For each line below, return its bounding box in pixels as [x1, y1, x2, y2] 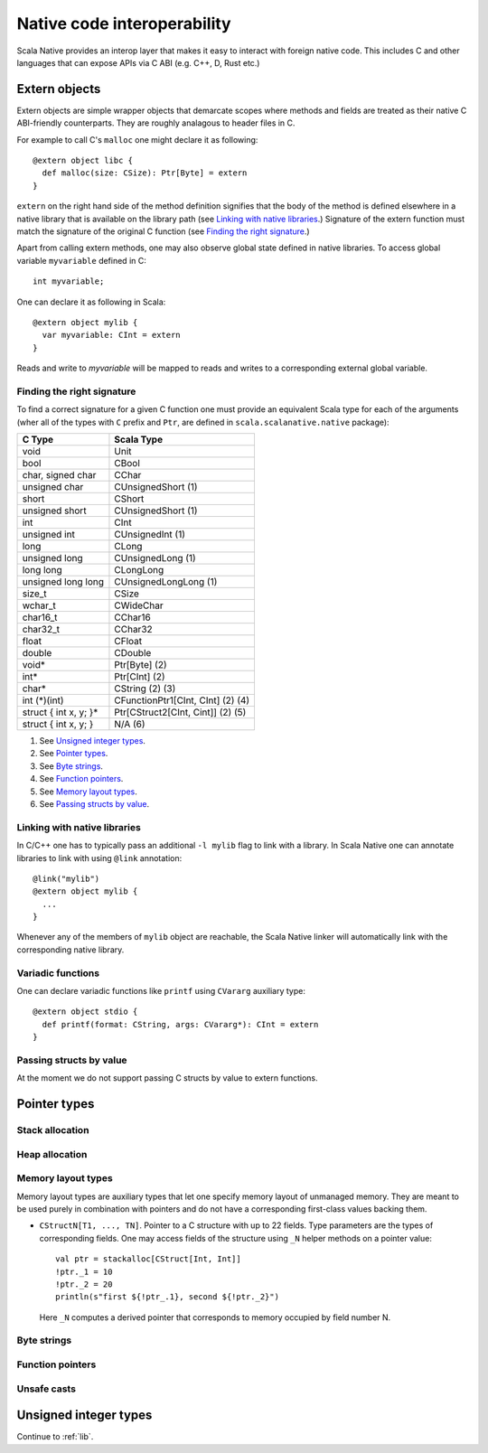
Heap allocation [16, 1148, 88, 1160]
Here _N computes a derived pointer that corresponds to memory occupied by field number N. [39, 1311, 391, 1323]
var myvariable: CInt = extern [42, 330, 181, 341]
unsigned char [22, 481, 84, 493]
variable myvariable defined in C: [16, 255, 146, 266]
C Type [22, 434, 54, 446]
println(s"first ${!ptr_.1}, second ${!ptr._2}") [55, 1292, 280, 1302]
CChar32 [114, 623, 153, 636]
